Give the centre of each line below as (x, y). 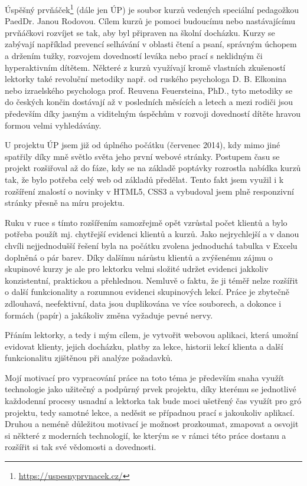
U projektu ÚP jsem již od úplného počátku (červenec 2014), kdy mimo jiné (143, 145)
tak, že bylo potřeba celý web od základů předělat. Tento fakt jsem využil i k (144, 179)
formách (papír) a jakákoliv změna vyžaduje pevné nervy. (109, 315)
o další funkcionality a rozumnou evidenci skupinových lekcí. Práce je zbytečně (147, 292)
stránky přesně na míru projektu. (65, 203)
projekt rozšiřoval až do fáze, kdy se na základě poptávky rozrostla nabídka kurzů (153, 168)
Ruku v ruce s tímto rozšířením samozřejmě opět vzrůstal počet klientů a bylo (146, 222)
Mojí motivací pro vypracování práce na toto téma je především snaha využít (145, 377)
